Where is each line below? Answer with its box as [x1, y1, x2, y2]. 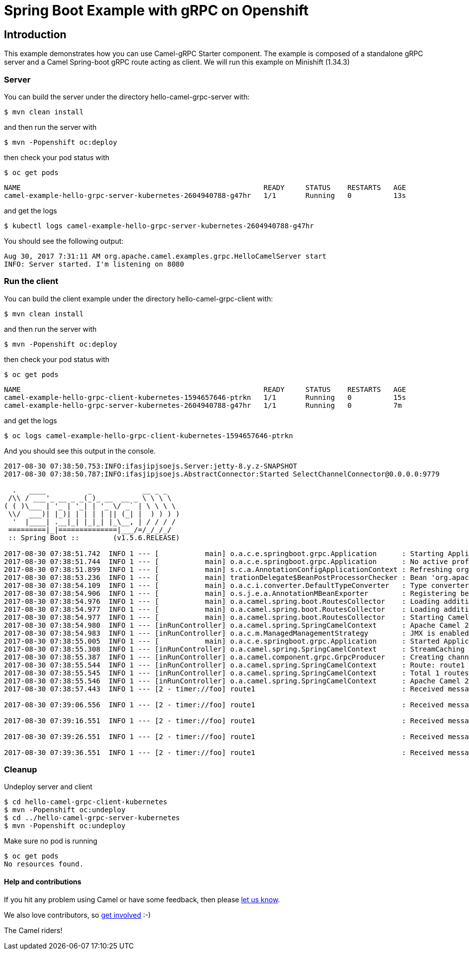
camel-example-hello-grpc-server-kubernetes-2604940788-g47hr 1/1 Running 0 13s [4, 191, 406, 199]
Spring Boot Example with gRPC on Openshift [4, 2, 309, 19]
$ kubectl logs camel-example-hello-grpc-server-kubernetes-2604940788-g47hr [4, 221, 314, 230]
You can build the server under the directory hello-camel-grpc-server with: [4, 92, 250, 101]
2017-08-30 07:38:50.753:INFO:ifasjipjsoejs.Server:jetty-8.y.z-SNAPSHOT [4, 462, 298, 470]
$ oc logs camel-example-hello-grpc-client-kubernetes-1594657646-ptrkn [4, 431, 293, 440]
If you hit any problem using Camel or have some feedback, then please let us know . [4, 895, 280, 904]
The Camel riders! [4, 926, 63, 935]
